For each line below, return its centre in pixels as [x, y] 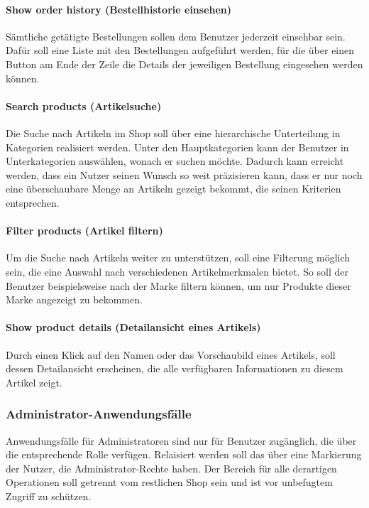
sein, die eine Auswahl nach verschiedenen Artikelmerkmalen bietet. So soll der [177, 271]
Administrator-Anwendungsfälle [99, 414]
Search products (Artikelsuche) [84, 106]
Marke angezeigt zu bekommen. [74, 299]
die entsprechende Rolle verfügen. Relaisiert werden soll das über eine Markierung [184, 454]
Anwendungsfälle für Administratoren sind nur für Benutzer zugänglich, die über [181, 440]
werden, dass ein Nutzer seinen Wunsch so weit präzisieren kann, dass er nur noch [184, 174]
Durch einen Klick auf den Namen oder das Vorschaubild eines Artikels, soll [171, 354]
